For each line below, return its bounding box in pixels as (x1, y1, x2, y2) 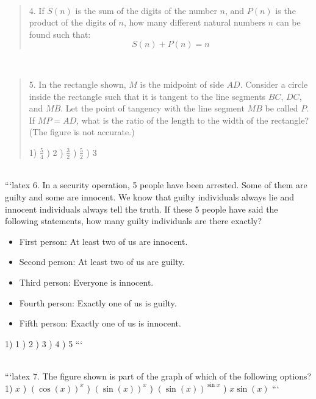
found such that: (29, 27, 91, 40)
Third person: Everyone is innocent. (19, 275, 154, 288)
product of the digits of (29, 16, 116, 29)
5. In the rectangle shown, (29, 77, 126, 90)
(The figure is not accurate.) (29, 125, 135, 138)
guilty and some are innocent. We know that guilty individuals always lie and (5, 190, 294, 203)
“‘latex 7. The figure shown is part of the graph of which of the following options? (5, 369, 312, 382)
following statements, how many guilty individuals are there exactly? (5, 214, 262, 227)
